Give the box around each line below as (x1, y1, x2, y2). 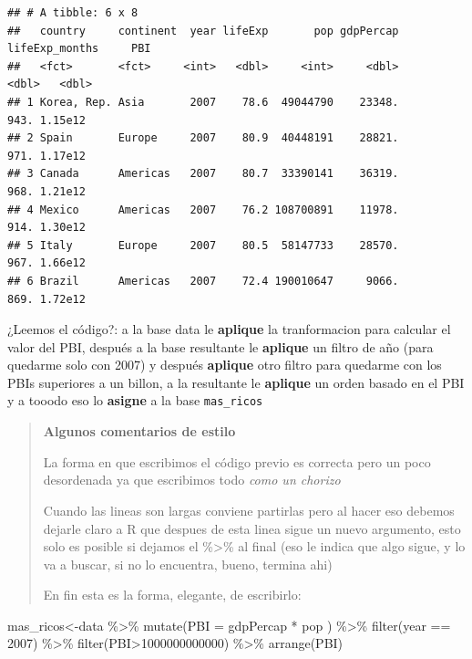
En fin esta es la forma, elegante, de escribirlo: (43, 585, 302, 604)
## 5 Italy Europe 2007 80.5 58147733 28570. (7, 238, 399, 252)
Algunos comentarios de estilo (43, 422, 236, 441)
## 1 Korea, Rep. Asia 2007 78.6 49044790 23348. (7, 95, 399, 109)
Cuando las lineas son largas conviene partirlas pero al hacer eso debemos (43, 500, 455, 519)
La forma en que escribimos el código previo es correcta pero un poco (43, 452, 431, 471)
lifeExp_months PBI (7, 42, 151, 56)
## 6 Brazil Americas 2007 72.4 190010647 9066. (7, 274, 399, 288)
